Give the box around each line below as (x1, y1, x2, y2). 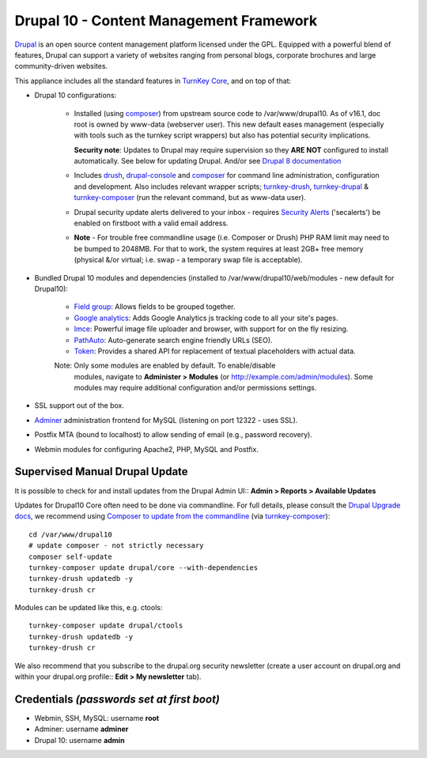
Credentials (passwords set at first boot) (14, 692, 221, 706)
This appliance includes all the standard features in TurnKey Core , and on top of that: (14, 76, 292, 85)
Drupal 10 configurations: (34, 91, 117, 100)
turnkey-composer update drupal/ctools (28, 621, 183, 630)
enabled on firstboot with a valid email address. (74, 218, 229, 228)
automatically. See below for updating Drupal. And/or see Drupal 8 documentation (74, 157, 342, 166)
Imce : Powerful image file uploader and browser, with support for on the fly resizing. (74, 324, 349, 334)
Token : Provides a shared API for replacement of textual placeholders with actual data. (74, 346, 356, 356)
